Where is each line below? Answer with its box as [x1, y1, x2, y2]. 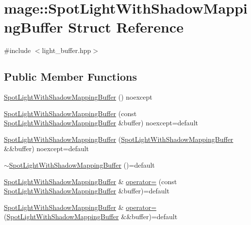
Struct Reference [68, 17, 184, 37]
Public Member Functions [4, 69, 137, 84]
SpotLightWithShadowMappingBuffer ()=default [9, 160, 155, 170]
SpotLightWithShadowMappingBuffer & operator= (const [4, 176, 177, 186]
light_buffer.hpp [42, 45, 91, 55]
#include [4, 45, 31, 55]
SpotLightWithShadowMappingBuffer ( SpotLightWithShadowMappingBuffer [4, 134, 234, 144]
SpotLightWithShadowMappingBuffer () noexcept [4, 92, 152, 102]
